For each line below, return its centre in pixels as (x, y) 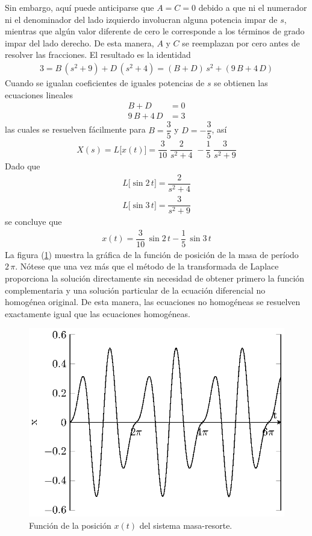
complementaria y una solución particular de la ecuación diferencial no (135, 290)
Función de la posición (70, 525)
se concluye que (33, 222)
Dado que (23, 166)
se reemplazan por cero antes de (241, 43)
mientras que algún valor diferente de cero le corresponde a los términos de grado (155, 31)
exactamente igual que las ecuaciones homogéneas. (98, 313)
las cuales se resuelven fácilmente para (75, 129)
